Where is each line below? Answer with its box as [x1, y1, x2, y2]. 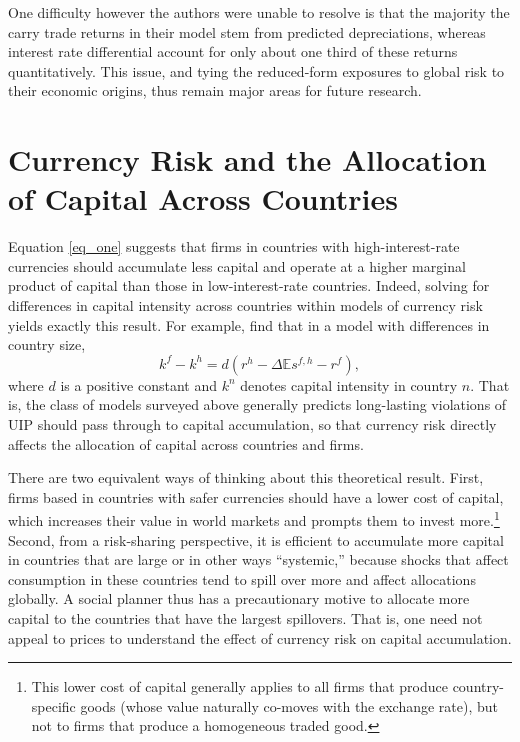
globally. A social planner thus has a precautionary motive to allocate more [8, 588, 470, 609]
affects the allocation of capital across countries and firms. [8, 433, 364, 454]
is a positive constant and [60, 374, 217, 395]
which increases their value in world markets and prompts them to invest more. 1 [8, 507, 500, 531]
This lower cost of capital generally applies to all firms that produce [31, 676, 448, 697]
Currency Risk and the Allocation [8, 139, 487, 180]
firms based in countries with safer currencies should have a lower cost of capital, [8, 486, 504, 507]
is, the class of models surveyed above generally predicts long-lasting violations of [8, 394, 507, 415]
